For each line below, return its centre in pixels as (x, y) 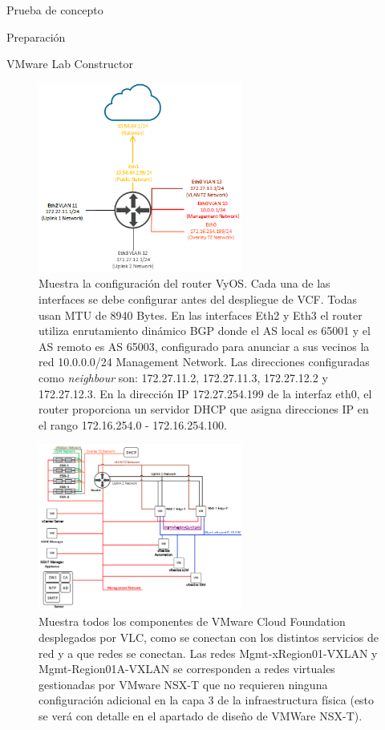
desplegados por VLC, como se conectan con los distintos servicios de (209, 637)
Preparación (36, 36)
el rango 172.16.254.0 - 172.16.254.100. (133, 424)
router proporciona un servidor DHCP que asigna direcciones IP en (204, 409)
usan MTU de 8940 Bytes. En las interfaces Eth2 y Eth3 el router (201, 315)
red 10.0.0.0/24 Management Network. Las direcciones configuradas (204, 362)
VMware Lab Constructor (70, 64)
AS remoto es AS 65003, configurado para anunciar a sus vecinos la (204, 346)
